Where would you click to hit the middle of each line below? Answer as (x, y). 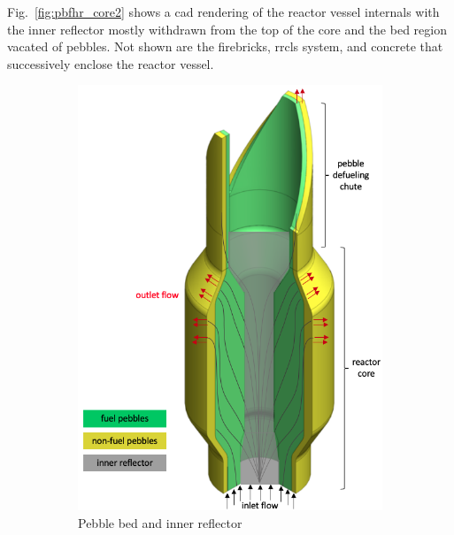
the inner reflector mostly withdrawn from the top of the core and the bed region (227, 29)
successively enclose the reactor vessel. (111, 63)
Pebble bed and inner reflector (160, 522)
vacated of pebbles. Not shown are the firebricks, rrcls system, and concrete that (225, 46)
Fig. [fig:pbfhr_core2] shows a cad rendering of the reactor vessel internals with (223, 11)
